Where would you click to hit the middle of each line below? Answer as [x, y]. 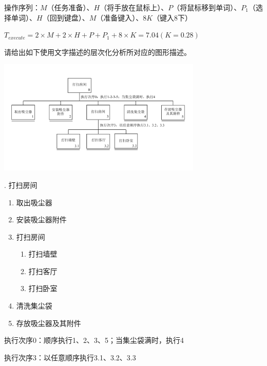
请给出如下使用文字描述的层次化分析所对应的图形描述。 [98, 52]
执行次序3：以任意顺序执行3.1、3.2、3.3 [70, 357]
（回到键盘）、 [66, 17]
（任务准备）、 [70, 7]
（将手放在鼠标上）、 [134, 7]
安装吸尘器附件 [41, 219]
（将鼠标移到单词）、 [207, 7]
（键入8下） [173, 17]
